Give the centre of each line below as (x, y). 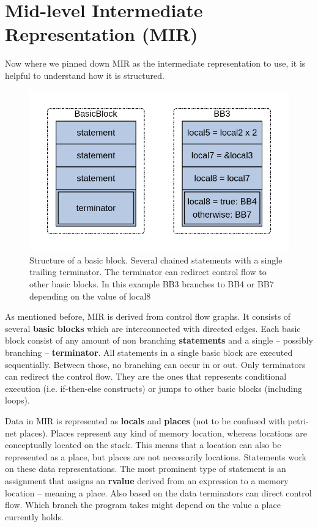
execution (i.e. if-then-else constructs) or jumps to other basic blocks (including (153, 388)
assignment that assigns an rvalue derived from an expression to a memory (147, 480)
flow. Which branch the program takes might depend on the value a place (143, 505)
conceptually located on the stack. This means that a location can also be (143, 445)
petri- (298, 421)
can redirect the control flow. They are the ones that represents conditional (146, 376)
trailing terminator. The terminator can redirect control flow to (148, 272)
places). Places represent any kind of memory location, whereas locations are (163, 433)
